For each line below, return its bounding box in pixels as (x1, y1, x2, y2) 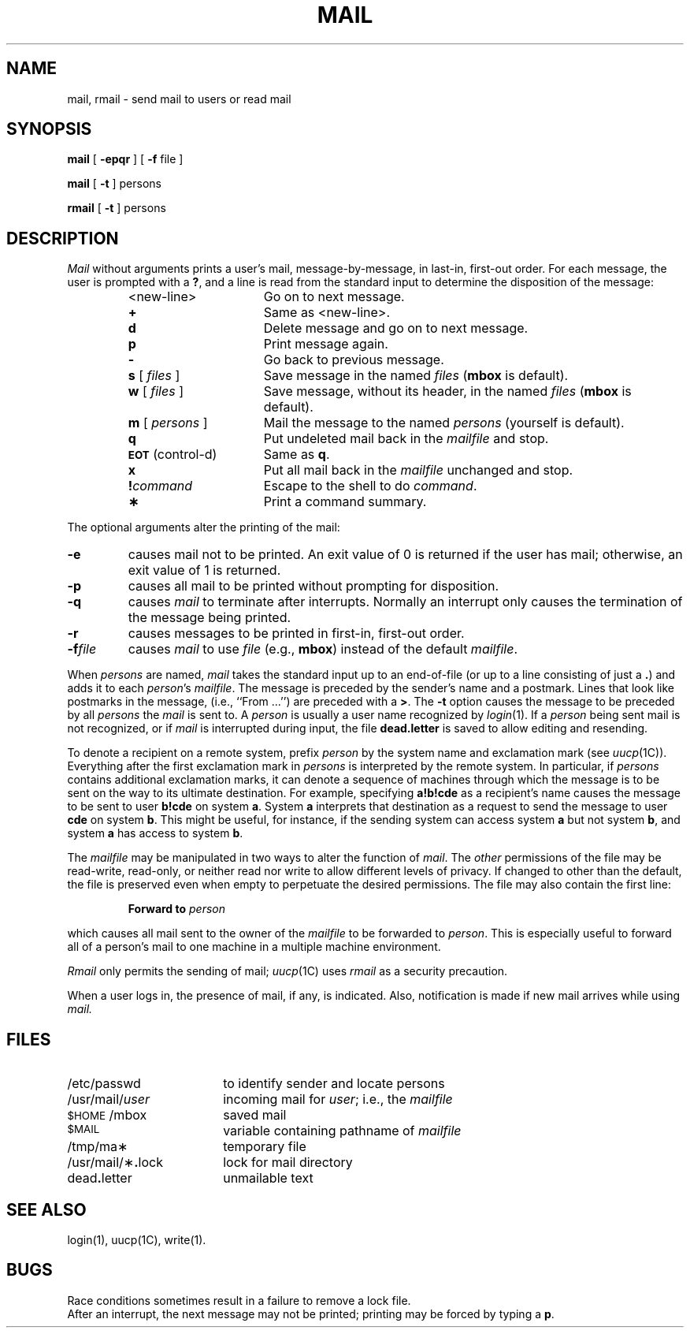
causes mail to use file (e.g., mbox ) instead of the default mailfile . (128, 641, 517, 658)
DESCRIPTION (6, 228, 119, 248)
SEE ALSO (6, 1199, 87, 1220)
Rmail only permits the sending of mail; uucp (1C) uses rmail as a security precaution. (67, 964, 508, 978)
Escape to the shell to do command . (263, 478, 477, 494)
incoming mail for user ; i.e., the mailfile (223, 1091, 453, 1108)
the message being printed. (128, 609, 291, 626)
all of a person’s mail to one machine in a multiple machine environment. (67, 940, 441, 954)
